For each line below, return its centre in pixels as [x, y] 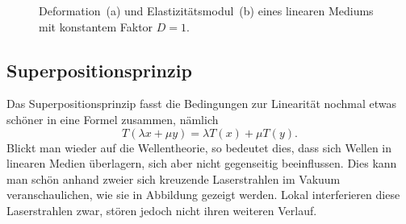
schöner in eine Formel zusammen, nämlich [113, 119]
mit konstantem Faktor [96, 26]
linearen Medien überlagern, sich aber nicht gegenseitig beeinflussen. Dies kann [202, 163]
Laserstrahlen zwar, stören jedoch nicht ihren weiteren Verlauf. [162, 210]
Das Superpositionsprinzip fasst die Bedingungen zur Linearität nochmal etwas [202, 104]
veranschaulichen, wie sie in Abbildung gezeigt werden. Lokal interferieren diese [203, 195]
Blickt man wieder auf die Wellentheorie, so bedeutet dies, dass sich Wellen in [199, 147]
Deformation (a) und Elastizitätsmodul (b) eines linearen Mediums [206, 10]
